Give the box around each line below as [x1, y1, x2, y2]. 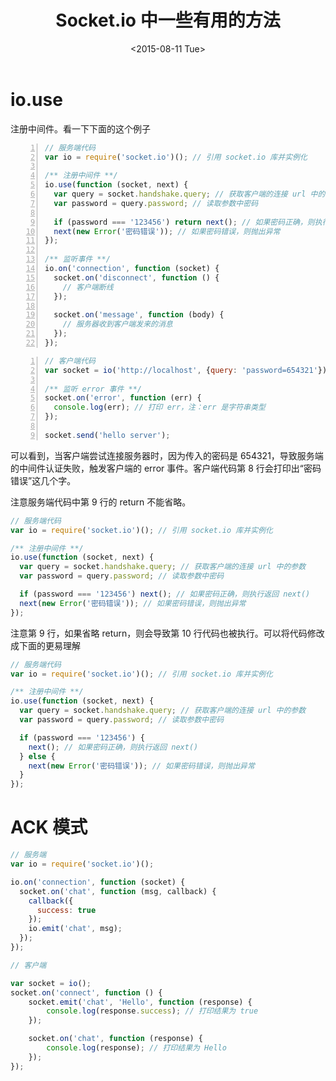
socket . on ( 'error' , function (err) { [44, 393, 202, 403]
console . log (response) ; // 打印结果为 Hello [46, 1043, 227, 1053]
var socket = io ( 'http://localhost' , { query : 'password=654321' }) [44, 365, 328, 375]
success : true [36, 905, 97, 915]
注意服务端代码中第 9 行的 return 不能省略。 [10, 496, 192, 508]
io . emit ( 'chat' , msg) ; [28, 924, 123, 934]
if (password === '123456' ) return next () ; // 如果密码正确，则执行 [53, 217, 330, 227]
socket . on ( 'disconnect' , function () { [53, 272, 220, 283]
